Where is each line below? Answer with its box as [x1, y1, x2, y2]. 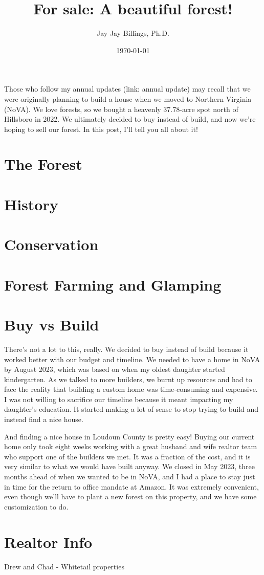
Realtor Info [4, 531, 93, 552]
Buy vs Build [4, 314, 99, 335]
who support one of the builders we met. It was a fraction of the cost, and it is [4, 451, 251, 461]
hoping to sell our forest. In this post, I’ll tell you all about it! [4, 123, 198, 134]
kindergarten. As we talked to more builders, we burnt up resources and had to [4, 373, 252, 384]
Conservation [4, 234, 99, 255]
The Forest [4, 153, 82, 174]
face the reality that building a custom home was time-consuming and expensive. [4, 384, 258, 394]
